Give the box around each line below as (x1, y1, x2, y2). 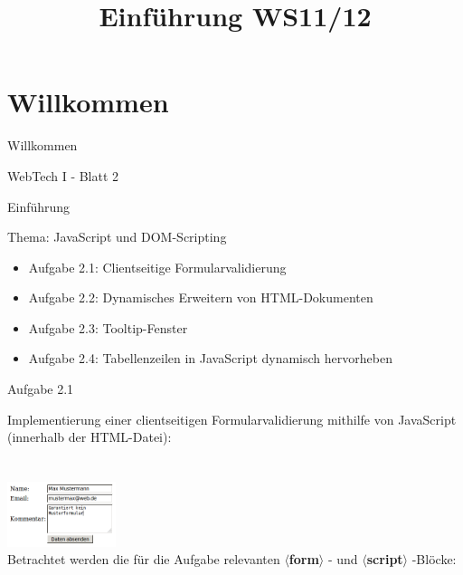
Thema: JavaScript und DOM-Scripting (7, 227, 227, 246)
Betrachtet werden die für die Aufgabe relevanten (7, 550, 280, 569)
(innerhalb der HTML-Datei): (7, 427, 172, 446)
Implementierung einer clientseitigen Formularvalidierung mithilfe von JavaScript (7, 409, 457, 428)
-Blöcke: (411, 550, 457, 569)
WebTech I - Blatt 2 (7, 166, 119, 185)
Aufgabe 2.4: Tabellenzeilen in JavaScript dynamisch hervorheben (28, 349, 392, 368)
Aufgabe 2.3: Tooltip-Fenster (28, 318, 188, 337)
